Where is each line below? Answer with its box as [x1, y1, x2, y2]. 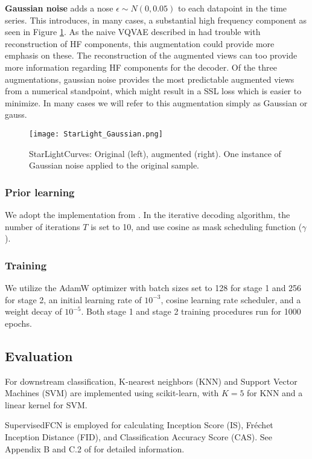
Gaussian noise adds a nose [5, 2, 113, 14]
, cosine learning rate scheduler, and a [161, 293, 301, 306]
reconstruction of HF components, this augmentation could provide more [5, 37, 275, 50]
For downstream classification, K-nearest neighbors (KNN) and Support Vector [5, 374, 298, 387]
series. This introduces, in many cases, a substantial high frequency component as [5, 13, 307, 26]
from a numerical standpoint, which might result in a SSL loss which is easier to [5, 85, 302, 97]
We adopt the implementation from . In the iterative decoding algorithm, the [5, 208, 290, 220]
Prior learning [5, 184, 75, 199]
